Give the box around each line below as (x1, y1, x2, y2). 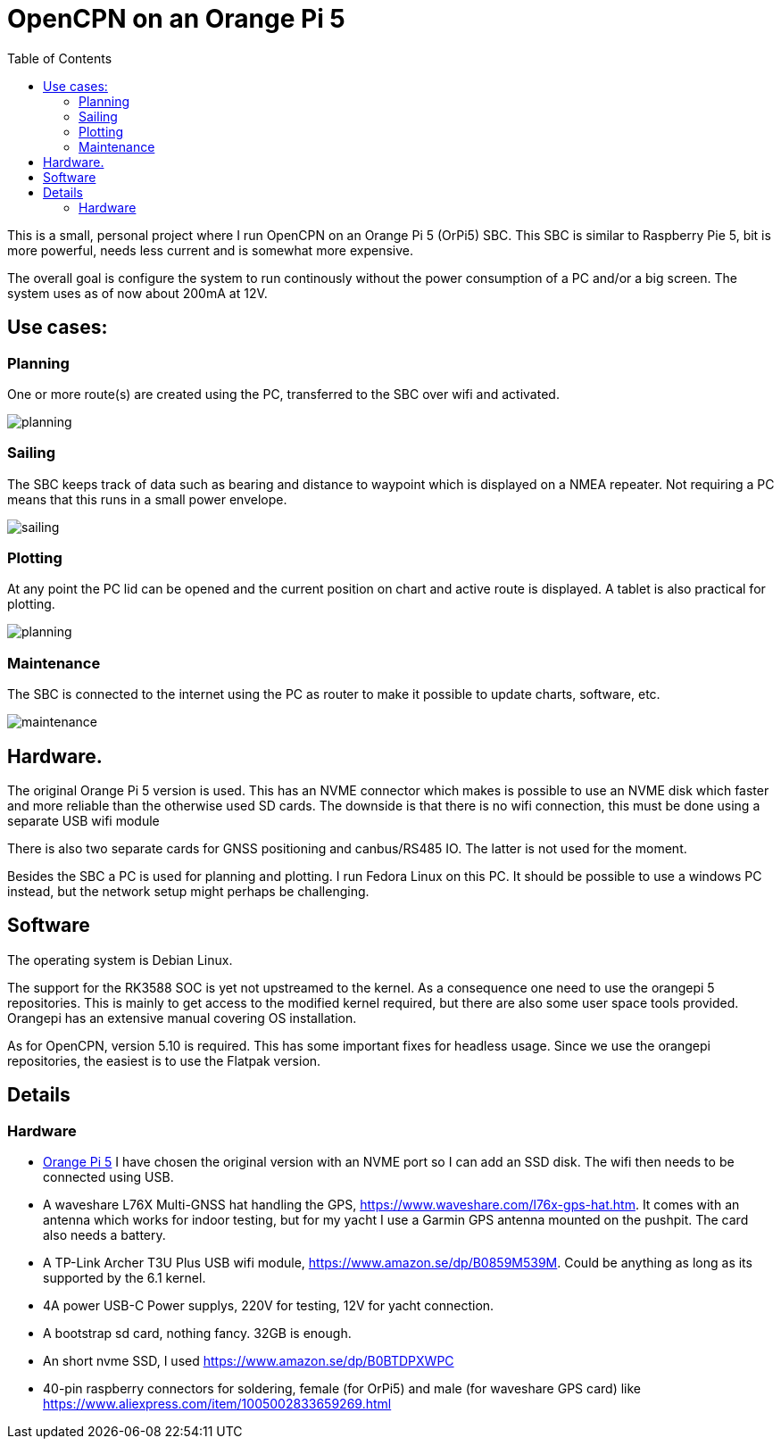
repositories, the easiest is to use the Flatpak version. (7, 1052, 321, 1068)
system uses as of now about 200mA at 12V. (7, 285, 268, 301)
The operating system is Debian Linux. (7, 952, 233, 968)
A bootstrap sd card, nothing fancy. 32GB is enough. (43, 1325, 352, 1342)
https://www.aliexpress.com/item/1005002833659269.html (43, 1396, 392, 1412)
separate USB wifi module (7, 813, 160, 829)
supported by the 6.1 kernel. (43, 1270, 206, 1286)
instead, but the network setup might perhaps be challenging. (7, 884, 370, 900)
